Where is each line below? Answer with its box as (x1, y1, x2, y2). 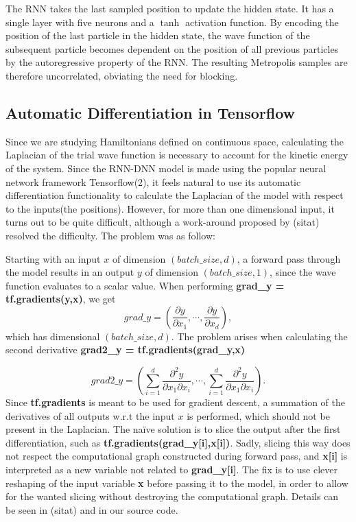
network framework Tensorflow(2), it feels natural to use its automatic (5, 174, 301, 189)
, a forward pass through (237, 251, 341, 265)
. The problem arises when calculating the (171, 329, 348, 343)
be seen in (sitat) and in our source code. (5, 502, 178, 517)
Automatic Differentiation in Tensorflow (5, 102, 296, 123)
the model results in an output (5, 265, 134, 279)
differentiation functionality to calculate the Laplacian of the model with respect (5, 188, 344, 202)
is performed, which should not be (187, 408, 330, 423)
